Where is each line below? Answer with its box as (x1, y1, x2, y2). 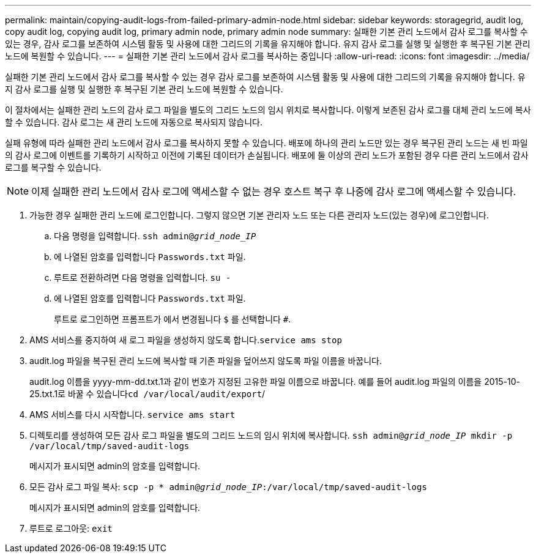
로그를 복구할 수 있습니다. (5, 162, 102, 173)
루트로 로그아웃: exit (29, 523, 113, 534)
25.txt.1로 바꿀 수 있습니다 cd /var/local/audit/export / (29, 389, 266, 399)
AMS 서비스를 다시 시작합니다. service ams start (29, 409, 236, 420)
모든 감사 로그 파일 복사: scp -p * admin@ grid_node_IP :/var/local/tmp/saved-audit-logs (29, 482, 427, 492)
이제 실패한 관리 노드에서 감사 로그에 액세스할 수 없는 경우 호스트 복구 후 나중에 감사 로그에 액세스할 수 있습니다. (31, 185, 516, 198)
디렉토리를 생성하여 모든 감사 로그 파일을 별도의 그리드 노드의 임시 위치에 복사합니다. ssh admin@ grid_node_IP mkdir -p (29, 430, 513, 441)
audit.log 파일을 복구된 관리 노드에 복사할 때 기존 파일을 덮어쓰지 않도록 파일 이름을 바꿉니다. (29, 355, 382, 366)
